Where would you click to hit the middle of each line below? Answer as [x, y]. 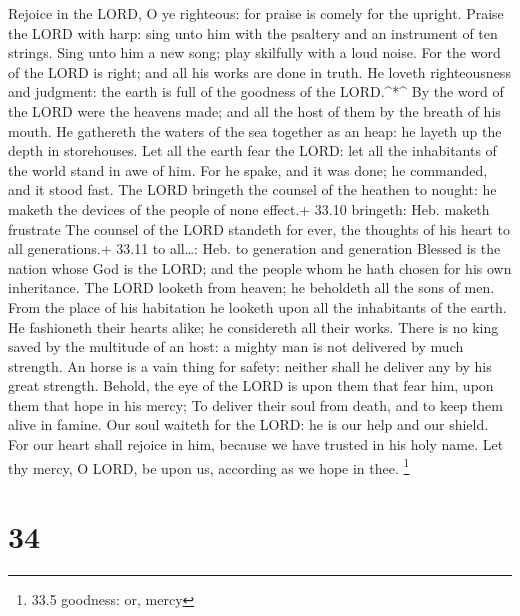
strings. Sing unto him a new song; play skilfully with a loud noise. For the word [254, 52]
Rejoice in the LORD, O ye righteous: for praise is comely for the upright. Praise [256, 13]
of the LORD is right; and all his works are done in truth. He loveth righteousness [259, 71]
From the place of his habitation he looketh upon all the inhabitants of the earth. [257, 306]
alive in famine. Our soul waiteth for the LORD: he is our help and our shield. [248, 424]
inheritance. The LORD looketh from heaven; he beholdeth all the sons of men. [251, 287]
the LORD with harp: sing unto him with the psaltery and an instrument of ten [253, 32]
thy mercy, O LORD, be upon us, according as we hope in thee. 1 [209, 466]
